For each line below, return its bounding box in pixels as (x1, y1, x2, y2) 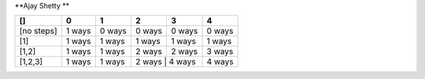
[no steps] (19, 26, 58, 37)
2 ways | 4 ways (135, 56, 196, 67)
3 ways (206, 46, 234, 57)
